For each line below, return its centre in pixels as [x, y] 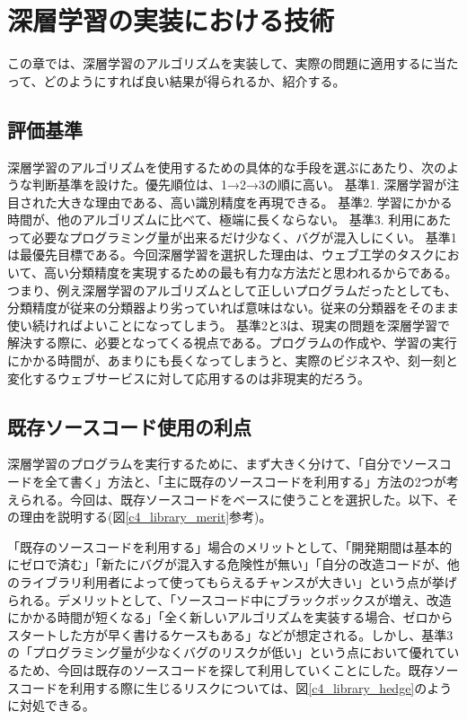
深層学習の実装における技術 [171, 20]
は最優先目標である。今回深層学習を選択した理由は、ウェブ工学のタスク [221, 255]
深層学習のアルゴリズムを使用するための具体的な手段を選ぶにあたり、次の [227, 167]
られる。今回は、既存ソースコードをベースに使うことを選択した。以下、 [233, 499]
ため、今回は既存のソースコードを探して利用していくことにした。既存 [226, 669]
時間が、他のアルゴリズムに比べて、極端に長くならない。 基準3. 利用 [211, 220]
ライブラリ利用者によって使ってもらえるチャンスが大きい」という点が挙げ [238, 582]
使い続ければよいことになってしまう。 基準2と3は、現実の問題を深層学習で [229, 325]
